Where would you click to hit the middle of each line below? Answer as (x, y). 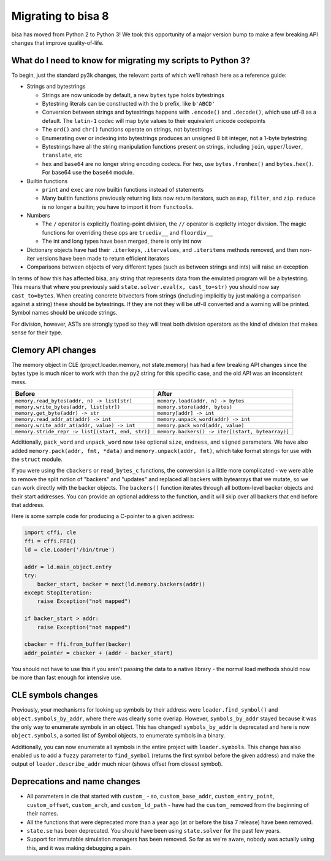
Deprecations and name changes (76, 781)
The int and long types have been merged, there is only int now (122, 241)
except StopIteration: (58, 593)
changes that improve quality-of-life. (58, 42)
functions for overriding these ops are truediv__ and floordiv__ (127, 232)
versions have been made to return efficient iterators (103, 259)
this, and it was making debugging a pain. (79, 847)
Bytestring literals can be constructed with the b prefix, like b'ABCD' (129, 104)
